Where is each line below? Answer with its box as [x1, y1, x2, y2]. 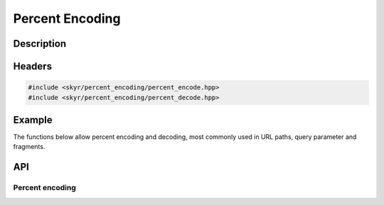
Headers [13, 60, 53, 72]
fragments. [13, 143, 46, 151]
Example [13, 113, 53, 126]
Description [13, 38, 67, 50]
